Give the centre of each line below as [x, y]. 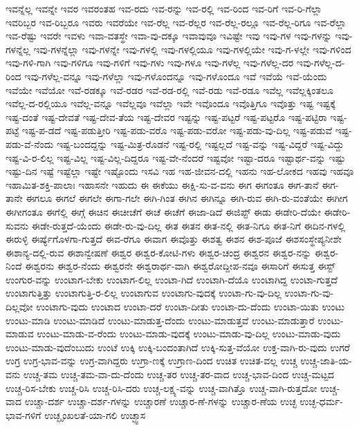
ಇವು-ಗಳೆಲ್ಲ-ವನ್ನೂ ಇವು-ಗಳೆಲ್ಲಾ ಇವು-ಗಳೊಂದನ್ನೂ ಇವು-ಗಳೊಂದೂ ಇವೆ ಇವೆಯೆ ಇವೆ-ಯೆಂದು [176, 76]
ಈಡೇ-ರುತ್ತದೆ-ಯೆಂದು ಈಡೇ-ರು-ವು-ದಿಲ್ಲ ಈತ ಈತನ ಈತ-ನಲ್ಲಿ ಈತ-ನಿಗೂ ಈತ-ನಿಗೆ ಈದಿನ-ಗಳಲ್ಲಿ [188, 225]
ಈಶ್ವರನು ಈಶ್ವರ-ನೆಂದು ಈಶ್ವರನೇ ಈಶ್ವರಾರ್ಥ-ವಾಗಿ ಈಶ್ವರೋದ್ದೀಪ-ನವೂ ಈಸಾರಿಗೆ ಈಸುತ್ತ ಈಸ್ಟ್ [180, 266]
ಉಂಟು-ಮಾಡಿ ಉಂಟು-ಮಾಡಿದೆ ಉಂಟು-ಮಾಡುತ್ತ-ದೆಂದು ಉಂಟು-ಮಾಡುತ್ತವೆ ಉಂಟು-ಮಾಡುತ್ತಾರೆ [160, 320]
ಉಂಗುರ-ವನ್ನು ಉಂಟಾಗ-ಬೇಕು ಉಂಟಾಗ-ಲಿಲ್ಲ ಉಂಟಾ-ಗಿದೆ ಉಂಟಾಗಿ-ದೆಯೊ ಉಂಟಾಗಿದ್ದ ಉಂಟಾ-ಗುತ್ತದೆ [172, 279]
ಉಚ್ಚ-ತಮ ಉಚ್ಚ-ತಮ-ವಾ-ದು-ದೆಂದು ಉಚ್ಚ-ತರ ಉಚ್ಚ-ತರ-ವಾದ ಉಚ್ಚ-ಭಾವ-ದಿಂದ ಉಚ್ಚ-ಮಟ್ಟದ [179, 374]
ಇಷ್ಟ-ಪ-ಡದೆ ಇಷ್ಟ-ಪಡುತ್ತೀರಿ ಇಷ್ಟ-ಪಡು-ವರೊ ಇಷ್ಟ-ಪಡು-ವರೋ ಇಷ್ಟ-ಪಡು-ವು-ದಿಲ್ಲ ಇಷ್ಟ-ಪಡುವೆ [177, 130]
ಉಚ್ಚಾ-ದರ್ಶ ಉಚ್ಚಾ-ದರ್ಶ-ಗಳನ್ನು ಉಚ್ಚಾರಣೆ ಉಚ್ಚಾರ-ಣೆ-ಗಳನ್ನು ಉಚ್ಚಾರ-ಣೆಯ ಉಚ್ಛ [160, 401]
